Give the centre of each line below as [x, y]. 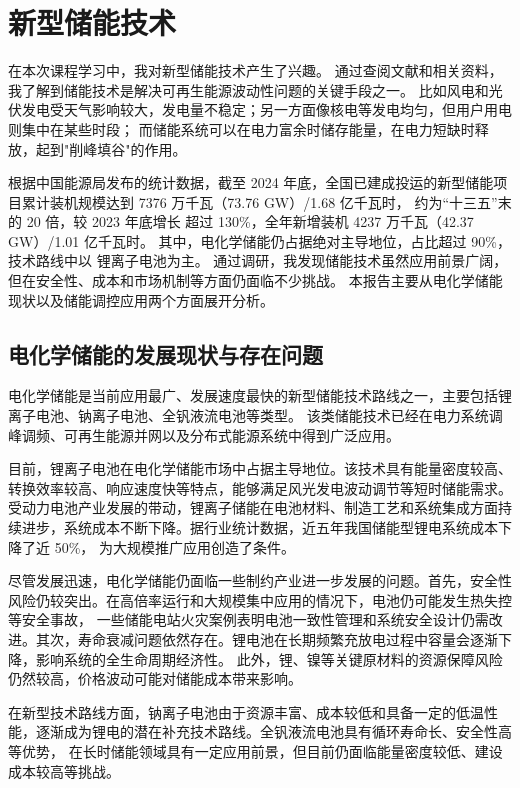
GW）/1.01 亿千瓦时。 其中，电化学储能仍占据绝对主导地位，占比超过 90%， [259, 240]
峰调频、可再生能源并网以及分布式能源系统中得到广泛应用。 [204, 434]
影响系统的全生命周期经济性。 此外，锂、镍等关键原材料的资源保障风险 [269, 658]
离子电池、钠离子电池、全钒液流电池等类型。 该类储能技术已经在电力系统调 [255, 415]
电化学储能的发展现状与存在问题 [165, 353]
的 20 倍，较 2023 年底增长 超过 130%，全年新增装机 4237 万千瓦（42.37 [241, 221]
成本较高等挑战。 [64, 770]
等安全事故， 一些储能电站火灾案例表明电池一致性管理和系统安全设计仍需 [248, 619]
